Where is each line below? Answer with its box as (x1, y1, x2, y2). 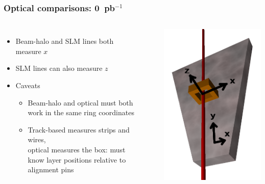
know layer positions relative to (28, 154, 126, 165)
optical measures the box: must (28, 144, 126, 154)
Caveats (15, 80, 40, 90)
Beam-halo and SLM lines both (15, 36, 114, 46)
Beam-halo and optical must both (28, 97, 133, 108)
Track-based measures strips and (28, 124, 130, 135)
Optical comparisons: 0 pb (4, 1, 115, 14)
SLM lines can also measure (15, 63, 103, 73)
